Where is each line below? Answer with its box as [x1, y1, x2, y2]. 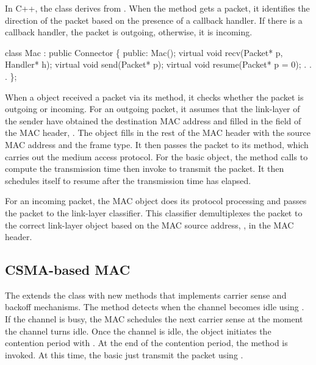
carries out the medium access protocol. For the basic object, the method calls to [5, 150, 308, 163]
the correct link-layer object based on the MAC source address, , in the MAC [5, 218, 294, 231]
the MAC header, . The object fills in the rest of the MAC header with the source [5, 126, 311, 139]
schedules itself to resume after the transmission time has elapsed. [5, 174, 251, 186]
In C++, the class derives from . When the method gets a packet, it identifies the [5, 2, 310, 14]
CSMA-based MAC [5, 260, 131, 279]
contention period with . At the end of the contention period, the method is [5, 336, 288, 349]
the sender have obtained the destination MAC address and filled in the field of [5, 114, 301, 127]
